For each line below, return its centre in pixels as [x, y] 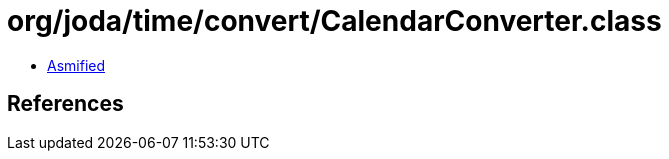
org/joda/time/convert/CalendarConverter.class [334, 21]
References [65, 104]
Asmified [76, 65]
